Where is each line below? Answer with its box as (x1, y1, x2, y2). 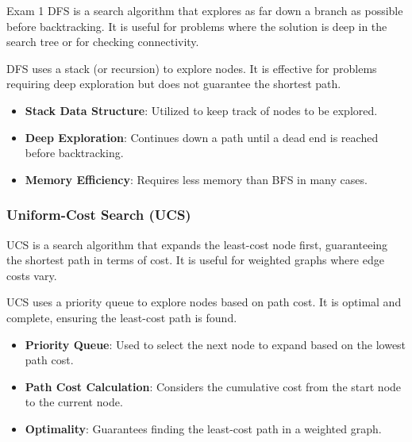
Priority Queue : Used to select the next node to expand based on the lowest (25, 336, 406, 352)
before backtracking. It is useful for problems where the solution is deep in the (6, 17, 387, 34)
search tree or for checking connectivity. (6, 33, 199, 50)
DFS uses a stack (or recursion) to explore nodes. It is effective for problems (6, 60, 377, 76)
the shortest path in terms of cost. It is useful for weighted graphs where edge (6, 252, 384, 268)
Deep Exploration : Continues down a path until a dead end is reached (25, 129, 379, 145)
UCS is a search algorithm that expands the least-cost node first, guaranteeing (6, 236, 388, 252)
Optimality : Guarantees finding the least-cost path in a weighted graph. (25, 420, 382, 436)
